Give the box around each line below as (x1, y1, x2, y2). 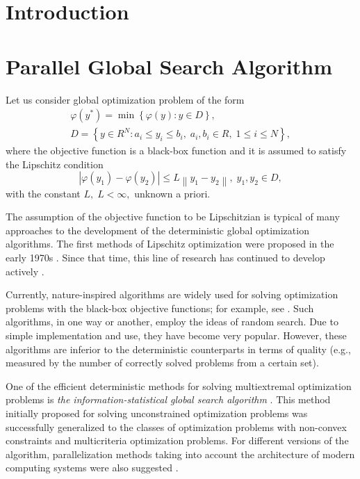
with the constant (6, 186, 81, 200)
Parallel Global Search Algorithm (6, 51, 333, 80)
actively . (6, 263, 44, 278)
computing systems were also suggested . (6, 460, 179, 475)
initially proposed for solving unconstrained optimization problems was (6, 405, 308, 420)
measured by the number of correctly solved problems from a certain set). (6, 355, 319, 370)
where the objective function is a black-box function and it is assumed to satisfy (6, 143, 347, 158)
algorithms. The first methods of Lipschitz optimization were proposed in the (6, 236, 334, 251)
